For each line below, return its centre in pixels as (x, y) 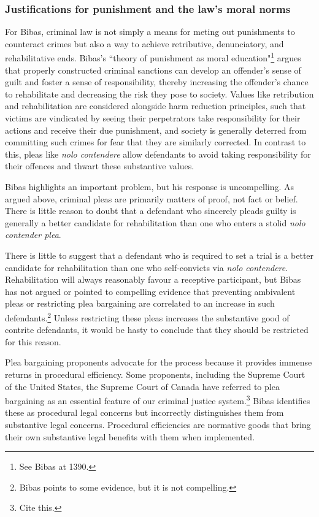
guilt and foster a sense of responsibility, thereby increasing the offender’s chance (157, 82)
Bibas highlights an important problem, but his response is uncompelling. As (150, 186)
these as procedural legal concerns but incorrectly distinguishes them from (144, 412)
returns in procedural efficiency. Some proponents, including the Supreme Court (155, 374)
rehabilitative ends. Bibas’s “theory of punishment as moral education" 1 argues (153, 57)
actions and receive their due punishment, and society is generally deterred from (156, 130)
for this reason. (33, 341)
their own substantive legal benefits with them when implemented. (130, 436)
